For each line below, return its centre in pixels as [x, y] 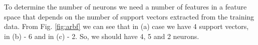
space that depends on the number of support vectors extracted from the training [129, 16]
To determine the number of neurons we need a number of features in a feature [125, 6]
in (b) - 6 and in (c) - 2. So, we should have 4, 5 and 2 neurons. [102, 36]
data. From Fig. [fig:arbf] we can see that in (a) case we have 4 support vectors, [126, 26]
